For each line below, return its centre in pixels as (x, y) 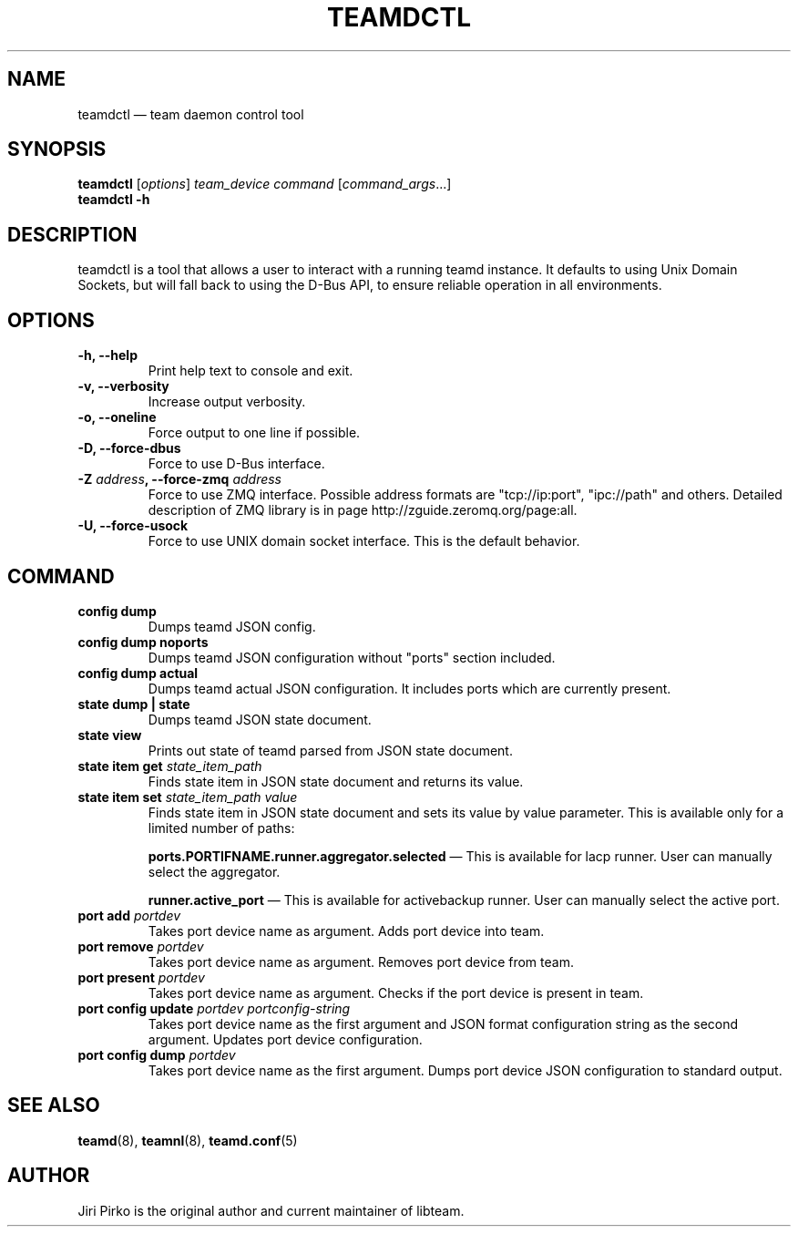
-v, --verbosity (123, 386)
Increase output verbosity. (227, 402)
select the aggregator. (214, 871)
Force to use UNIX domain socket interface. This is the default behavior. (364, 541)
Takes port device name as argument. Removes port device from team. (361, 961)
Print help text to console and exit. (251, 371)
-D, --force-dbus (129, 448)
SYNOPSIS (57, 149)
